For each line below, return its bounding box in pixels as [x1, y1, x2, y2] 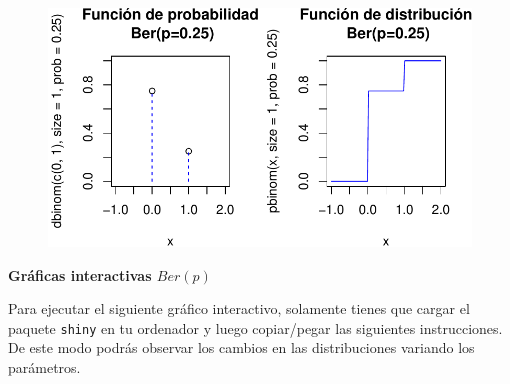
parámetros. [8, 356, 81, 377]
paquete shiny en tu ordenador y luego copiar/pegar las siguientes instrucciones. [8, 317, 503, 338]
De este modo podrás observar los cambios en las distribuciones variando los [8, 337, 475, 358]
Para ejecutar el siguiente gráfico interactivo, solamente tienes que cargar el [8, 298, 470, 319]
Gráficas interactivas [8, 264, 152, 285]
